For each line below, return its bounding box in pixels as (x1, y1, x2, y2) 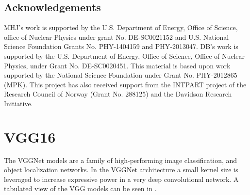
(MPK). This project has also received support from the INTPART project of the (4, 79, 247, 89)
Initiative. (4, 98, 33, 108)
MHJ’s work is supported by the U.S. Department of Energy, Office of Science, (4, 22, 238, 32)
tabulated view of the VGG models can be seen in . (4, 183, 157, 194)
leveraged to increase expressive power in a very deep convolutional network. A (4, 174, 239, 184)
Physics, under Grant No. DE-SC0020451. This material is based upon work (4, 60, 231, 70)
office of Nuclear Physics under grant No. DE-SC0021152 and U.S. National (4, 32, 229, 42)
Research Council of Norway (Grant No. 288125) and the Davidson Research (4, 89, 232, 99)
